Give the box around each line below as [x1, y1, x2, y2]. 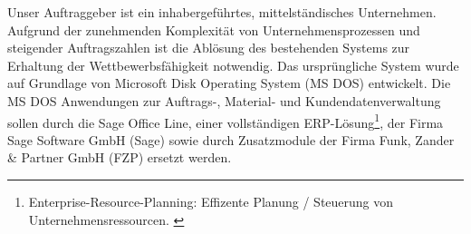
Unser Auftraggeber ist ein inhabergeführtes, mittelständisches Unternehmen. [7, 3, 437, 21]
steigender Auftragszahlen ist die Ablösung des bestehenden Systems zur [7, 38, 410, 57]
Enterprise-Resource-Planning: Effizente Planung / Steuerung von [28, 192, 394, 210]
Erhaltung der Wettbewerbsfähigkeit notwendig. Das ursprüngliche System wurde [7, 55, 459, 74]
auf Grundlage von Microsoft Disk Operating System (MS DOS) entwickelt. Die [7, 73, 451, 93]
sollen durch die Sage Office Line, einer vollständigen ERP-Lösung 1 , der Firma [7, 110, 444, 132]
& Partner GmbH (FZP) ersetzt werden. [7, 148, 232, 167]
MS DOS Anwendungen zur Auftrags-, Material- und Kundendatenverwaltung [7, 91, 441, 110]
